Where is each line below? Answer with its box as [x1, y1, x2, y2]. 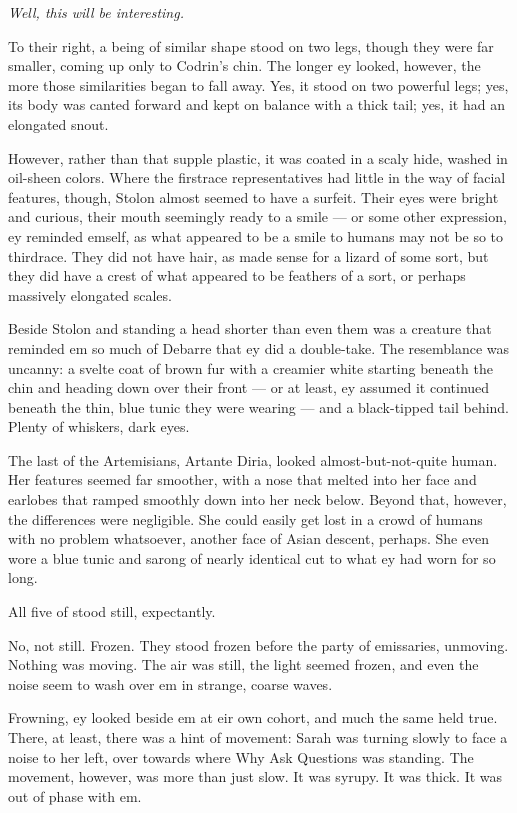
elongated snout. [8, 113, 109, 134]
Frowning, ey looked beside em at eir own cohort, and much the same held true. [8, 707, 498, 728]
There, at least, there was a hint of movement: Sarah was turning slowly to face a [8, 727, 508, 747]
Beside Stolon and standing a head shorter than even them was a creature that [8, 318, 492, 339]
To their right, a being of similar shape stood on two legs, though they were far [8, 35, 494, 56]
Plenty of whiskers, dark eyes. [8, 416, 190, 437]
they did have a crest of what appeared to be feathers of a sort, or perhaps [8, 265, 466, 286]
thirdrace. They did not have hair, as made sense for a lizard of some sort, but [8, 245, 489, 266]
